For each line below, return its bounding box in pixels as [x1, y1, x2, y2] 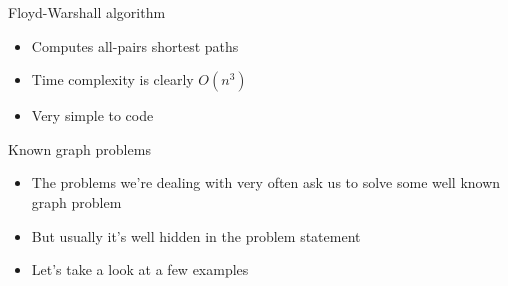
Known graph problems [8, 138, 151, 159]
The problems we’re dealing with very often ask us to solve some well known [31, 172, 501, 193]
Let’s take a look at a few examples [31, 259, 249, 280]
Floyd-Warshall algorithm [8, 2, 166, 22]
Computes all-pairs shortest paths [31, 35, 239, 56]
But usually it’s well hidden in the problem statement [31, 225, 361, 246]
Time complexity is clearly [31, 69, 194, 90]
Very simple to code [31, 105, 154, 126]
